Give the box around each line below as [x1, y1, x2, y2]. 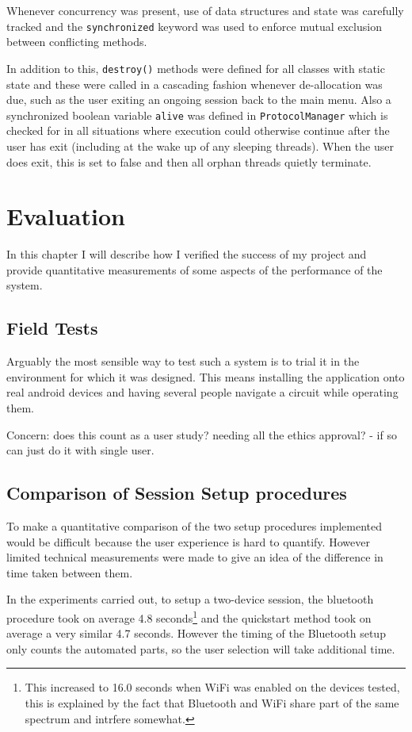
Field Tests [6, 316, 98, 340]
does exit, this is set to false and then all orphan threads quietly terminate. [6, 153, 372, 170]
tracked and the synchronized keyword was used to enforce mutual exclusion [6, 17, 382, 34]
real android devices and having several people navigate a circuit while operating [6, 384, 399, 400]
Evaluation [6, 200, 125, 232]
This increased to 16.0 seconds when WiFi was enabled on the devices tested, [25, 679, 400, 696]
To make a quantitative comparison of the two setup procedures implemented [6, 518, 382, 534]
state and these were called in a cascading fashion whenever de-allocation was [6, 75, 383, 92]
